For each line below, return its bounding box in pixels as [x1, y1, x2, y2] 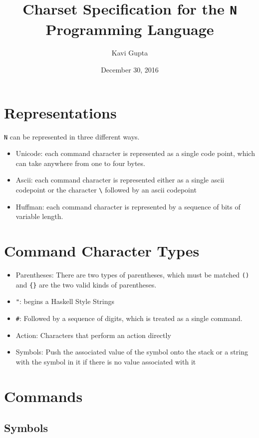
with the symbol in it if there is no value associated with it [15, 356, 196, 366]
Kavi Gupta [111, 47, 148, 58]
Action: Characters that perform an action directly [15, 329, 171, 340]
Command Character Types [4, 240, 200, 261]
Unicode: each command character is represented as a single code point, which [15, 148, 255, 158]
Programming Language [45, 18, 214, 39]
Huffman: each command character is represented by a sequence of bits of [15, 201, 241, 211]
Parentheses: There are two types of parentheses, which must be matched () [15, 269, 250, 279]
